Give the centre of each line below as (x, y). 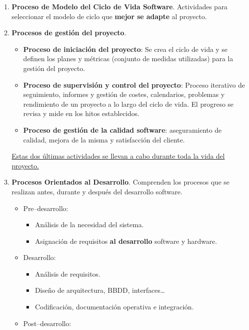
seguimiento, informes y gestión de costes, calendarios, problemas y (124, 94)
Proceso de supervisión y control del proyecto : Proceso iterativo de (134, 84)
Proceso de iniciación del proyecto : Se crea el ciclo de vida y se (125, 49)
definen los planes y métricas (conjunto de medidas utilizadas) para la (128, 59)
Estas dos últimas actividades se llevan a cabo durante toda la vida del (118, 156)
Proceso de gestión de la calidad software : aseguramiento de (122, 130)
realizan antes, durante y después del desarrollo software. (97, 191)
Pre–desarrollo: (46, 208)
